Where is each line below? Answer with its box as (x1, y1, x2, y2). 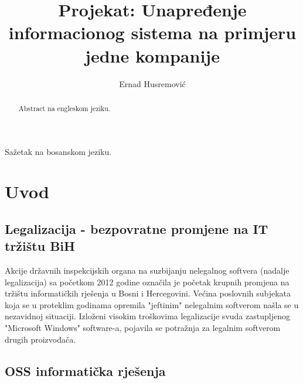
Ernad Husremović (119, 77, 186, 89)
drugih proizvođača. (5, 333, 76, 345)
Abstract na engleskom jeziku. (18, 103, 111, 113)
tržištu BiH (5, 237, 75, 255)
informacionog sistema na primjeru (8, 20, 297, 44)
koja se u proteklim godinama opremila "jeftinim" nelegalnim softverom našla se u (5, 298, 299, 310)
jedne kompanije (85, 43, 220, 67)
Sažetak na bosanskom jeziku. (5, 145, 112, 157)
